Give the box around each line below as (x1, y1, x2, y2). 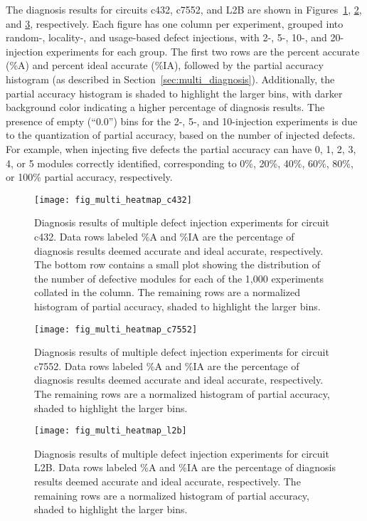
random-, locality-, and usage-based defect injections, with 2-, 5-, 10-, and (6, 30, 327, 45)
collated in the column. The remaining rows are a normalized (34, 285, 300, 300)
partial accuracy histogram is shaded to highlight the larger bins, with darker (6, 85, 343, 100)
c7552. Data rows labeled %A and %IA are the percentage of (34, 358, 299, 373)
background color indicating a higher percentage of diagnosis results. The (6, 100, 325, 115)
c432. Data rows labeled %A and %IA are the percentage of (34, 228, 294, 243)
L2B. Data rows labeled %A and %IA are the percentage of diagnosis (34, 460, 336, 475)
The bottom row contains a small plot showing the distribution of (34, 257, 321, 272)
